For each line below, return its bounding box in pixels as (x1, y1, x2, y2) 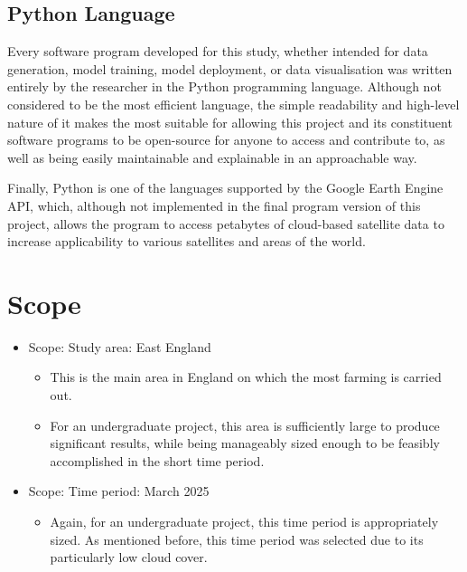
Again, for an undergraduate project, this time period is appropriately (50, 512, 439, 531)
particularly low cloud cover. (50, 548, 208, 567)
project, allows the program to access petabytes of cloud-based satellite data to (7, 214, 444, 233)
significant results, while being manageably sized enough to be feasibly (50, 434, 440, 453)
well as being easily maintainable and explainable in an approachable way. (7, 148, 417, 167)
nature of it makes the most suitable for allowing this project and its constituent (7, 112, 453, 131)
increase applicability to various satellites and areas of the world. (7, 232, 366, 251)
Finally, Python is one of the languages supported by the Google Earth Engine (7, 178, 444, 197)
